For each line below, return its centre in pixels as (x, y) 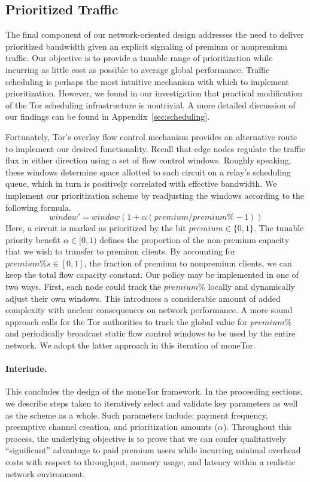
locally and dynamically (252, 287)
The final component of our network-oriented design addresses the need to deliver (155, 34)
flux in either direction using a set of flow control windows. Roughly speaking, (148, 160)
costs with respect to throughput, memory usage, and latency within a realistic (150, 462)
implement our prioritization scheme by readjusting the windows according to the (155, 195)
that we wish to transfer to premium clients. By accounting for (121, 251)
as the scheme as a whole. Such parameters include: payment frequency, (137, 415)
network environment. (45, 473)
